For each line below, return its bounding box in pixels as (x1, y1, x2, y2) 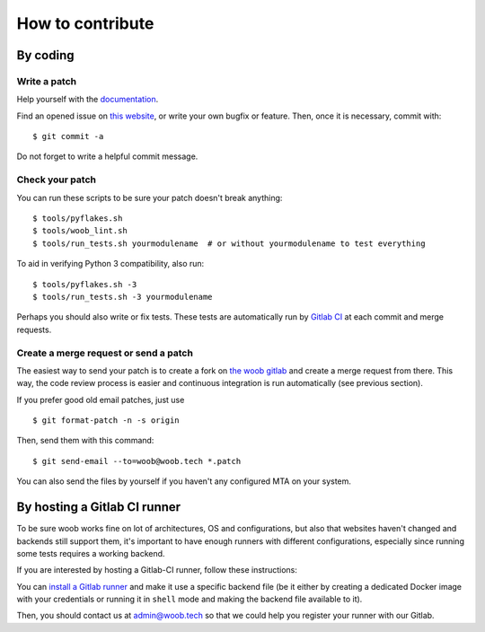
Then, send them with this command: (16, 435, 154, 446)
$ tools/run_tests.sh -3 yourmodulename (32, 292, 213, 302)
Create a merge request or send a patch (16, 347, 193, 359)
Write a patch (16, 75, 77, 87)
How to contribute (16, 13, 154, 33)
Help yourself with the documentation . (16, 94, 159, 105)
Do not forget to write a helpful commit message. (16, 151, 198, 162)
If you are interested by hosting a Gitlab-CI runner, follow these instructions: (16, 565, 298, 575)
